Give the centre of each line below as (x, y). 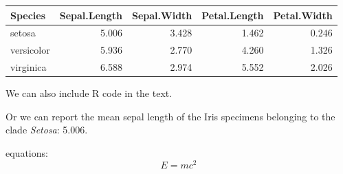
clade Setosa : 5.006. (47, 130)
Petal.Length (233, 15)
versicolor (30, 50)
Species (28, 15)
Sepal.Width (162, 15)
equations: (27, 152)
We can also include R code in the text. (89, 93)
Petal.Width (303, 15)
